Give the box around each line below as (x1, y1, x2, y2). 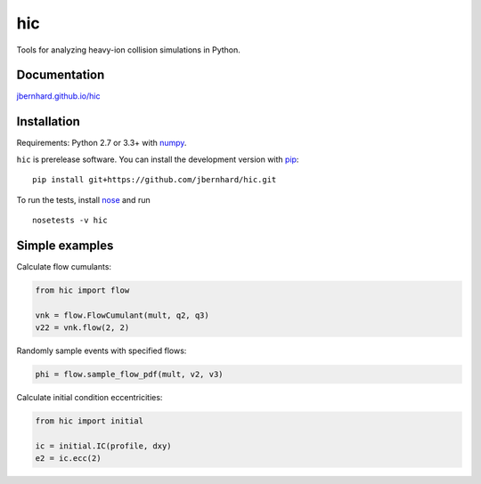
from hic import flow (35, 285, 130, 295)
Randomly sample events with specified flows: (16, 345, 187, 356)
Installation (16, 114, 80, 129)
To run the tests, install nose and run (16, 194, 151, 205)
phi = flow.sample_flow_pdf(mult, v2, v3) (35, 369, 224, 379)
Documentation (16, 68, 105, 83)
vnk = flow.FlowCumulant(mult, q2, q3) (35, 310, 209, 320)
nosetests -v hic (32, 214, 108, 225)
